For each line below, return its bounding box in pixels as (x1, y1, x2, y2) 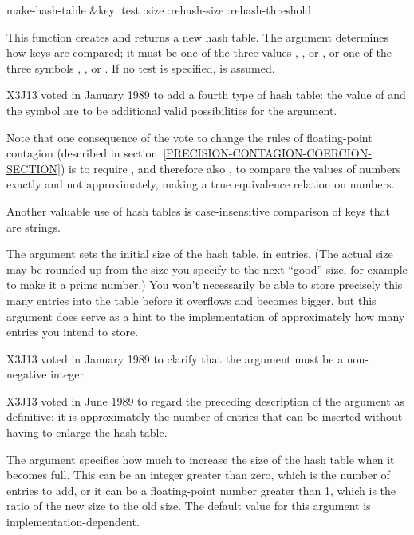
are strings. (6, 218, 61, 235)
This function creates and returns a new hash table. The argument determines (6, 28, 388, 45)
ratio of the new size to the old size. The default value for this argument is (6, 497, 371, 514)
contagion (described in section (6, 145, 158, 161)
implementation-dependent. (6, 513, 140, 530)
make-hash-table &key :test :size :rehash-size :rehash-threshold (6, 2, 312, 18)
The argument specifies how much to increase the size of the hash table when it (6, 450, 395, 467)
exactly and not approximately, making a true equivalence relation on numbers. (6, 176, 395, 192)
